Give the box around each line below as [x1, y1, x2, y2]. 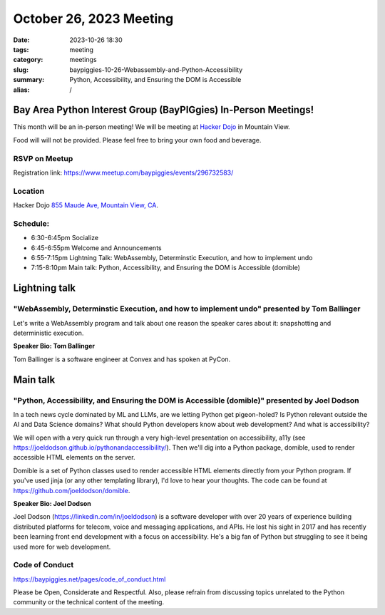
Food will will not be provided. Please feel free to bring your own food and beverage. [13, 135, 262, 144]
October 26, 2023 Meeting [13, 11, 174, 26]
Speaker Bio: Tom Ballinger [13, 342, 96, 351]
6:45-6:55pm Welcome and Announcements [31, 243, 162, 252]
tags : [13, 45, 29, 53]
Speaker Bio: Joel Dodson [13, 500, 92, 507]
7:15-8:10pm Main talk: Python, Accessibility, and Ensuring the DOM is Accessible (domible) [31, 264, 301, 272]
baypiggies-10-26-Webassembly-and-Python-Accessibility [69, 65, 243, 74]
